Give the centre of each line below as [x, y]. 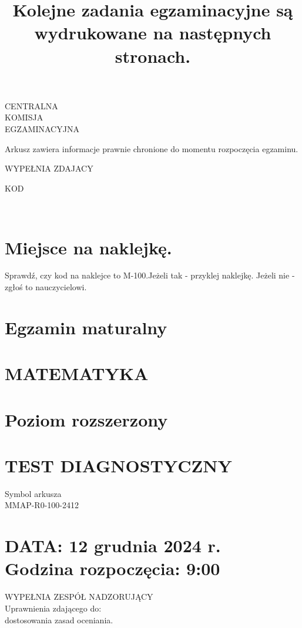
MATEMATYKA [77, 373]
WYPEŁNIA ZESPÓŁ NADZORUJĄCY [79, 597]
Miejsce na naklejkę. [88, 247]
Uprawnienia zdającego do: [53, 608]
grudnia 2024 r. [157, 545]
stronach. [153, 56]
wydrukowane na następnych [153, 33]
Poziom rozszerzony [86, 419]
